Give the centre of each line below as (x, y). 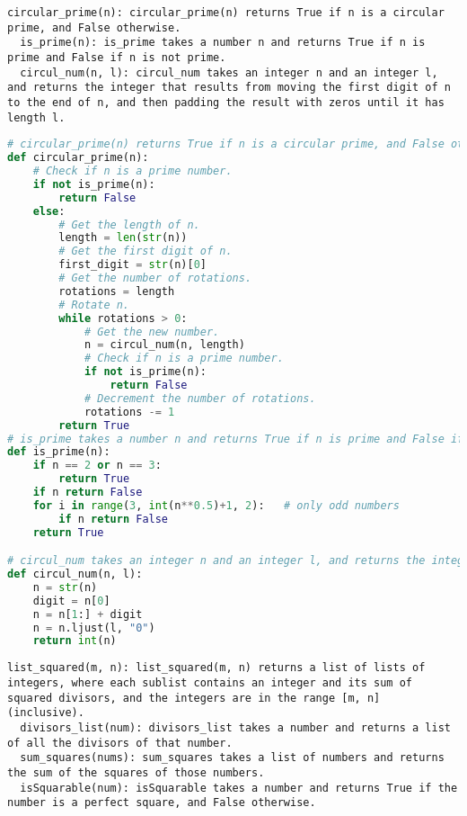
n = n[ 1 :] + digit (88, 614)
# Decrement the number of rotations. (200, 398)
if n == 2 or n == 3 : (97, 466)
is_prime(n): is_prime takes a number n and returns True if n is (223, 43)
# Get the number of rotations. (155, 278)
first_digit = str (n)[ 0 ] (132, 265)
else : (49, 211)
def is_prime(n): (59, 452)
